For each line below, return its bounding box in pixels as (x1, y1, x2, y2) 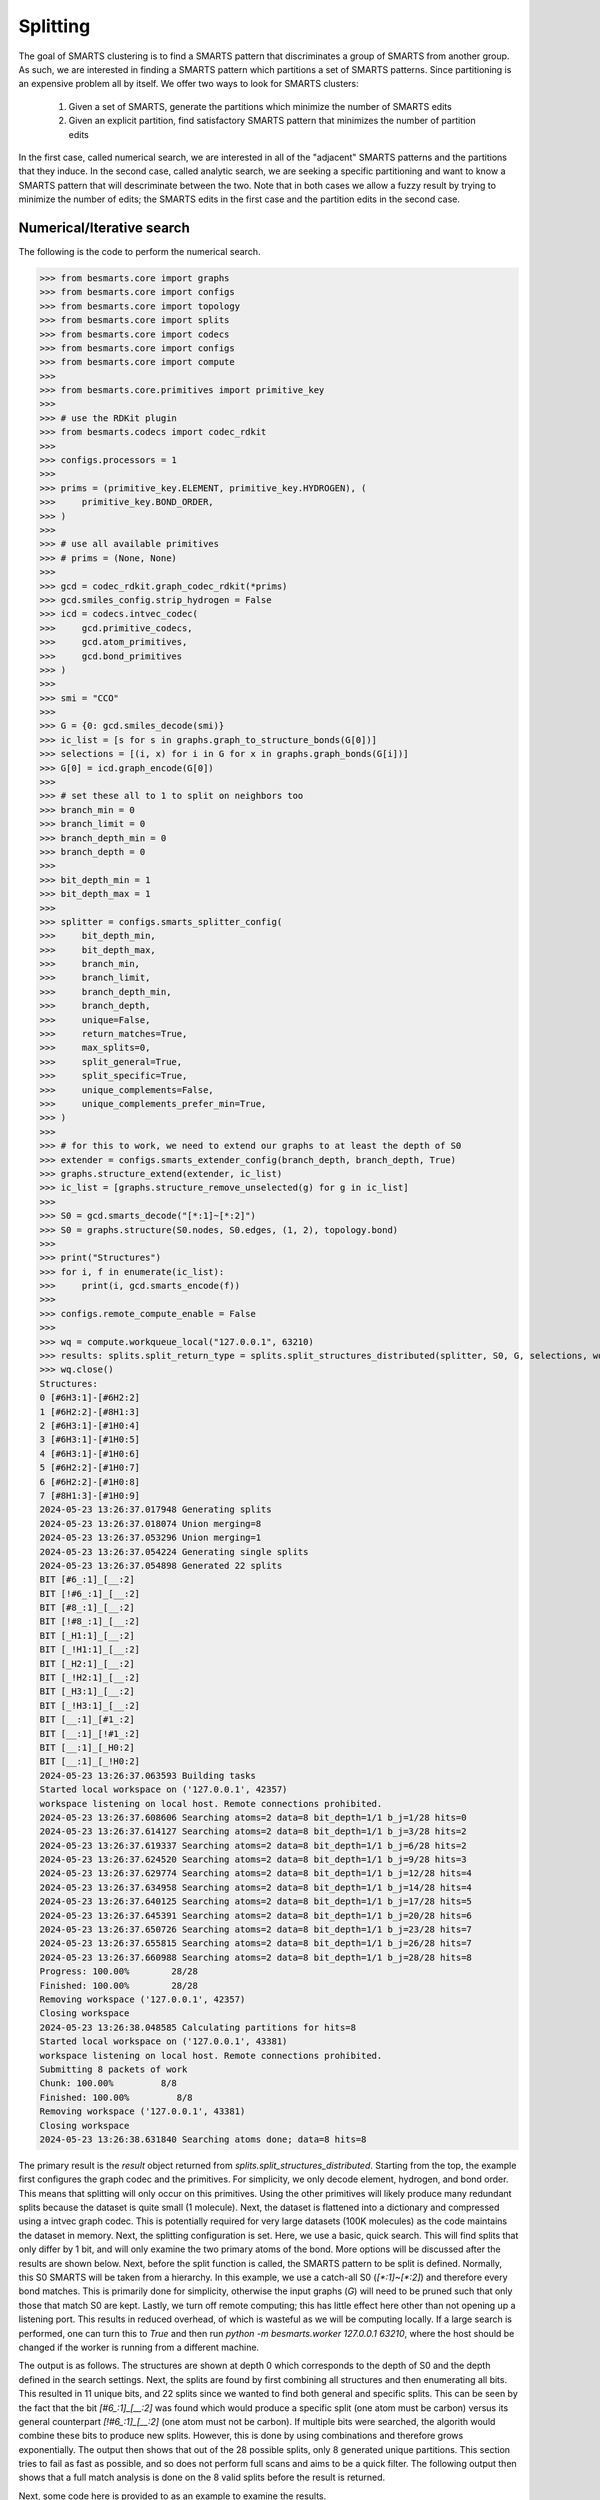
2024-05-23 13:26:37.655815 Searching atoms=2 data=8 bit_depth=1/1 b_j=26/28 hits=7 (39, 1938, 472, 1949)
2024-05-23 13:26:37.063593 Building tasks (39, 1770, 257, 1781)
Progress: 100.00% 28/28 (39, 1966, 199, 1977)
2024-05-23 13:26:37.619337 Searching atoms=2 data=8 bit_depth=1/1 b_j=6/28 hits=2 (39, 1840, 467, 1851)
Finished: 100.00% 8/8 (39, 2091, 194, 2103)
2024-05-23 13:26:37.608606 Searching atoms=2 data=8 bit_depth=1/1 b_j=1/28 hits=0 (39, 1811, 467, 1823)
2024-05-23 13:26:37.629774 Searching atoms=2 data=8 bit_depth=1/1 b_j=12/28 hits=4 (39, 1868, 472, 1879)
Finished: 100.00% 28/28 (39, 1980, 199, 1991)
